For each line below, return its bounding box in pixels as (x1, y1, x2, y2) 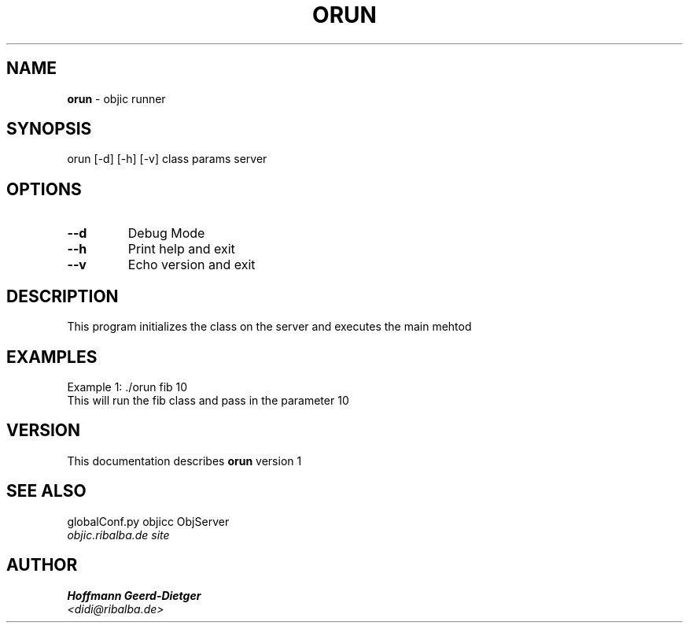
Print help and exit (127, 241, 235, 257)
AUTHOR (6, 555, 78, 575)
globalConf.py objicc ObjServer (67, 514, 230, 528)
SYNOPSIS (6, 119, 92, 139)
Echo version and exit (127, 257, 256, 273)
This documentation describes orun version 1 (67, 453, 302, 468)
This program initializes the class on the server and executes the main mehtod (67, 320, 472, 334)
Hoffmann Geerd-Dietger (67, 588, 201, 602)
